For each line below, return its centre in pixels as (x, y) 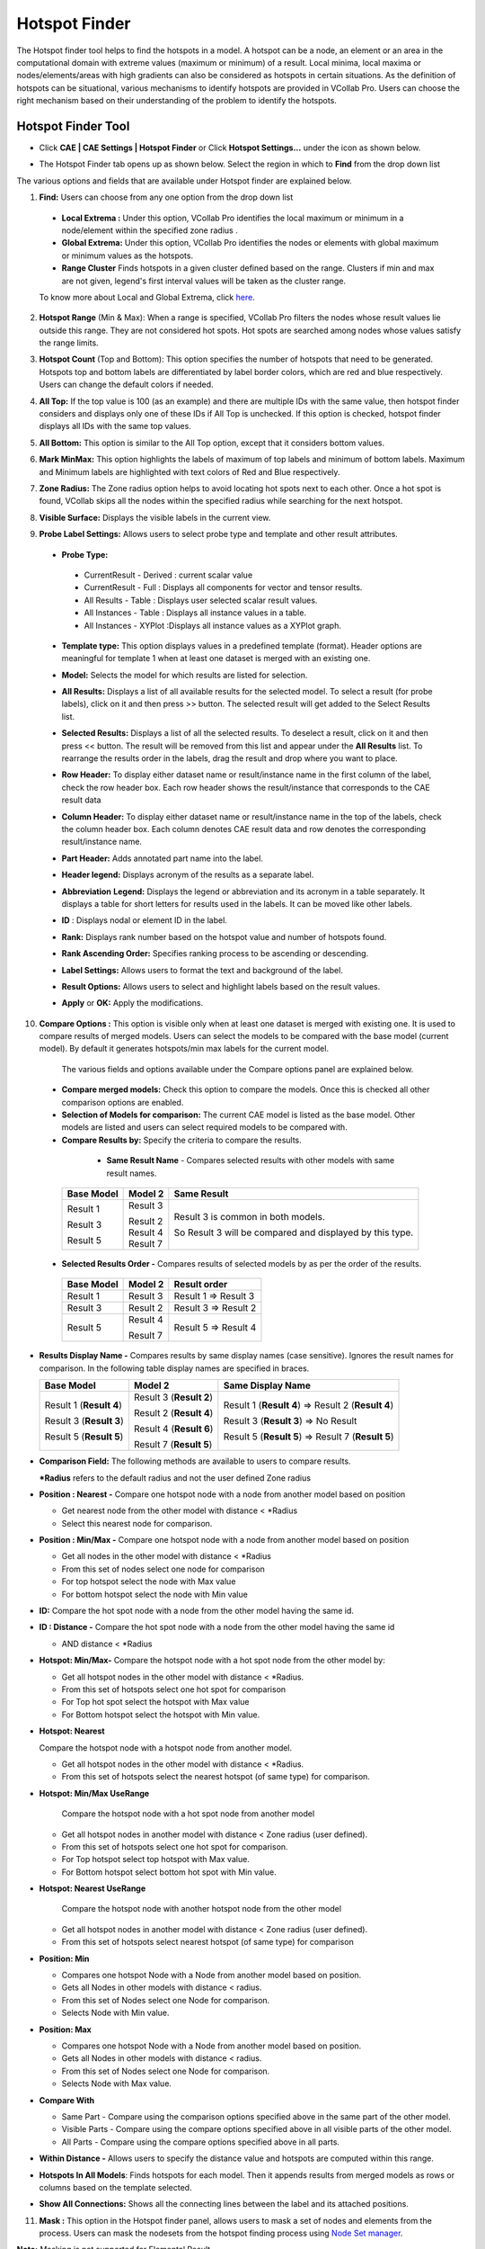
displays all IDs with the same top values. (115, 426)
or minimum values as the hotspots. (127, 255)
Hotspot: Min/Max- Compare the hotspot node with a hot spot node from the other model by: (212, 1661)
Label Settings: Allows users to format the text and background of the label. (202, 970)
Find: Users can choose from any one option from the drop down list (166, 197)
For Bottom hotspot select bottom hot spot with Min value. (169, 1872)
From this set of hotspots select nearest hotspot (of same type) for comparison (207, 1942)
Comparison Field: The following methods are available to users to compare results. (195, 1461)
